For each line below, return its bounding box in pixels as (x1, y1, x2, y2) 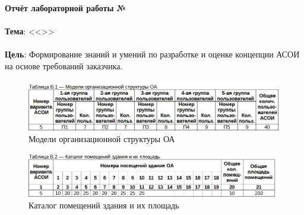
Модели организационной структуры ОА (28, 133, 175, 145)
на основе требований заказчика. (5, 59, 123, 72)
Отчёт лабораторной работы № (5, 2, 126, 14)
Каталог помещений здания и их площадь (28, 198, 179, 211)
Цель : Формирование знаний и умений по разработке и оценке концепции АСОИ (5, 48, 300, 60)
